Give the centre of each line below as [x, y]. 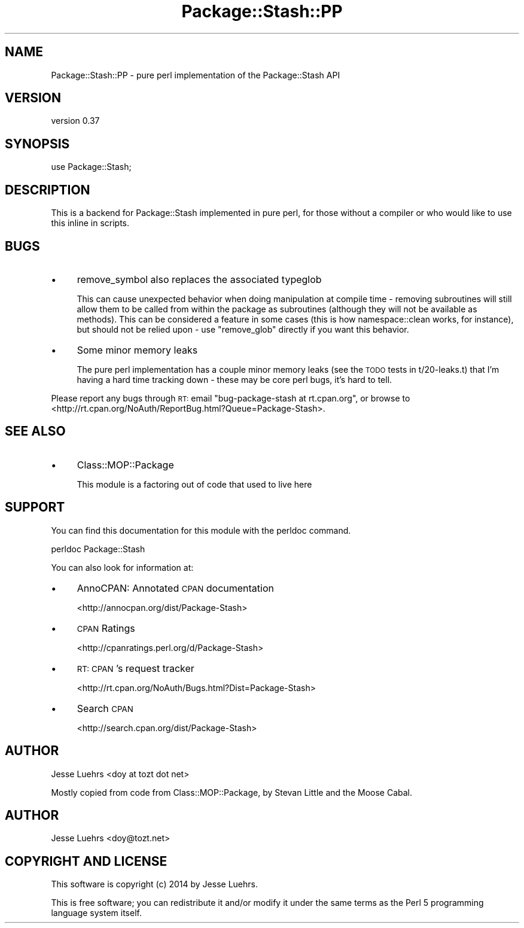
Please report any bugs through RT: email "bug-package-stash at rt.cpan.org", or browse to [231, 398]
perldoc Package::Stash [98, 549]
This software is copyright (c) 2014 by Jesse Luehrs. [154, 884]
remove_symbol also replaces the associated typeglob [199, 279]
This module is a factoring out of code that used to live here [194, 484]
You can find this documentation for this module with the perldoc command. [201, 530]
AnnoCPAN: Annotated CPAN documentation [175, 588]
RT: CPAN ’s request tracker [135, 668]
